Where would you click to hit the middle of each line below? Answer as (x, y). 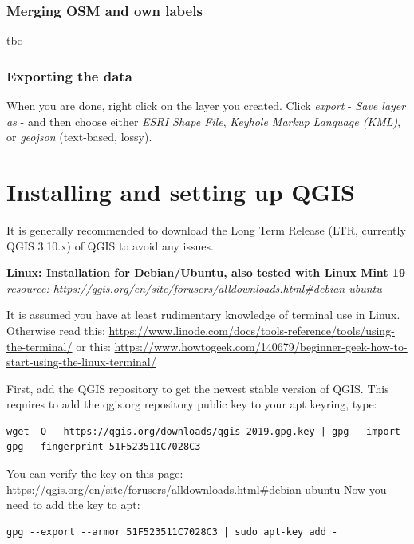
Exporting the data (69, 75)
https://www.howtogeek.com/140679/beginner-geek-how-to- (261, 346)
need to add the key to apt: (73, 505)
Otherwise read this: (56, 330)
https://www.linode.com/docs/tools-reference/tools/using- (252, 330)
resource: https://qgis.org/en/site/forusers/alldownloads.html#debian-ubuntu (194, 288)
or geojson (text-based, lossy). (79, 137)
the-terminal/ (39, 346)
